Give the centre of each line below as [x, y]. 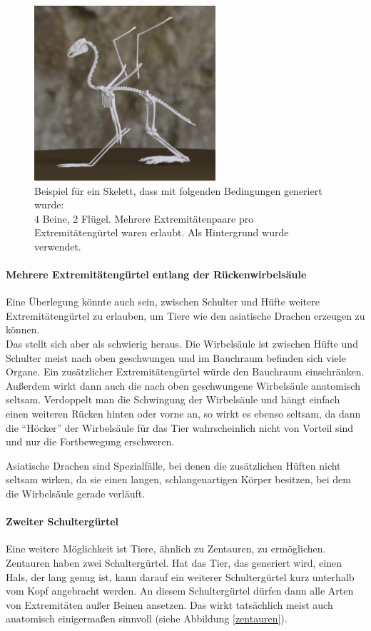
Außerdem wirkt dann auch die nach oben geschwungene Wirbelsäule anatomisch [183, 385]
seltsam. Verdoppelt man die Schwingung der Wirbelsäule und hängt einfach [173, 399]
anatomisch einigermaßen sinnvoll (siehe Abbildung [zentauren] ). [147, 619]
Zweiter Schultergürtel [62, 521]
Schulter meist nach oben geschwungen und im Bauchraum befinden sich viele [176, 357]
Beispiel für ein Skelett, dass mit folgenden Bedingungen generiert [178, 190]
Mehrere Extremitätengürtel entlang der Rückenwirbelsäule [156, 274]
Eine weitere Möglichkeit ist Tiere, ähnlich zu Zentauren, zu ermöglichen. [166, 549]
